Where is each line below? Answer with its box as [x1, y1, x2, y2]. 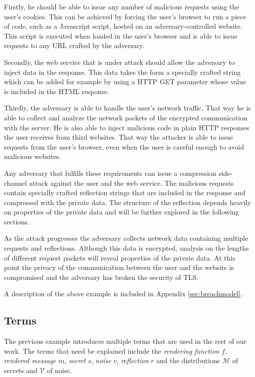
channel [4, 177, 27, 188]
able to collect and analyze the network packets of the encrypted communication [4, 112, 248, 122]
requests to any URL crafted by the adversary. [4, 40, 145, 51]
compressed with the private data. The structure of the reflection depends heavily [4, 197, 251, 207]
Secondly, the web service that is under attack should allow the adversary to [4, 56, 235, 67]
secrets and [4, 365, 38, 376]
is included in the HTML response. [4, 86, 110, 96]
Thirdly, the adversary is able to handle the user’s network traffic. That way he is [4, 103, 251, 113]
